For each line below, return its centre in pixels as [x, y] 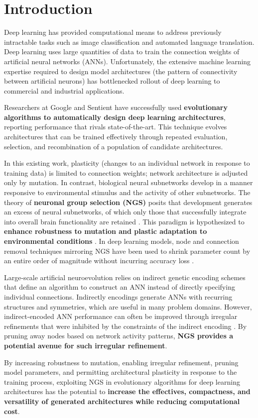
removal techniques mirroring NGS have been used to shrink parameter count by [127, 251]
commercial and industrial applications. [64, 90]
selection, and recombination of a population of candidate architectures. [114, 146]
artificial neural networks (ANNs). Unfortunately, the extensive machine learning [128, 61]
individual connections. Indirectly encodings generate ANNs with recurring [118, 296]
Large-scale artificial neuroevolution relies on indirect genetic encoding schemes [125, 277]
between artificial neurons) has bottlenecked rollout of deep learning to [112, 81]
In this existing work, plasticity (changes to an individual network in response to [127, 163]
